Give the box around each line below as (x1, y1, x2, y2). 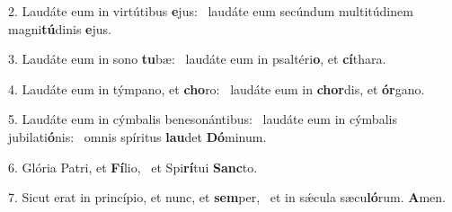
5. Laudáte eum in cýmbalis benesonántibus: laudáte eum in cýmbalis (8, 110, 397, 128)
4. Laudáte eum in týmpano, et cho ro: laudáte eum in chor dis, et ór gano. (8, 79, 425, 98)
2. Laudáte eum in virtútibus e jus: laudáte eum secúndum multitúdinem (8, 2, 413, 20)
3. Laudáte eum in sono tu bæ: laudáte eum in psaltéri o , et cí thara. (8, 49, 386, 68)
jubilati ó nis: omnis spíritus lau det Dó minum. (8, 127, 267, 146)
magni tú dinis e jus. (8, 19, 111, 38)
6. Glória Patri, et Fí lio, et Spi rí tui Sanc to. (8, 157, 258, 176)
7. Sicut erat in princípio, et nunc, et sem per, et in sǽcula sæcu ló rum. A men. (8, 188, 446, 207)
